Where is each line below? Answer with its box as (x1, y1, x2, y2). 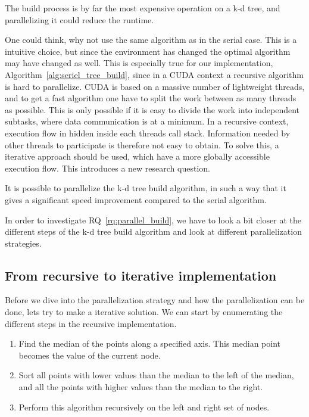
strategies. (5, 236, 42, 249)
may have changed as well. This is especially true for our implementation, (5, 57, 273, 69)
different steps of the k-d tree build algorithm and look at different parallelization (5, 225, 302, 238)
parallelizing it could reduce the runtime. (5, 13, 154, 26)
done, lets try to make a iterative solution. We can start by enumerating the (5, 306, 283, 318)
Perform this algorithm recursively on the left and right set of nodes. (18, 400, 270, 413)
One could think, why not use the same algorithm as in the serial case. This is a (5, 33, 297, 46)
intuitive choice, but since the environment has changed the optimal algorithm (5, 45, 291, 57)
